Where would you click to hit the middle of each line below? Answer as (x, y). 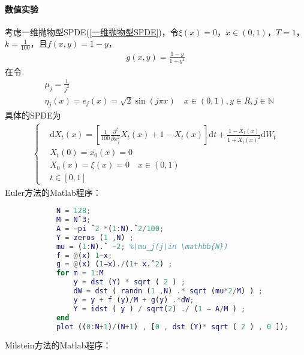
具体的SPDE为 (33, 115)
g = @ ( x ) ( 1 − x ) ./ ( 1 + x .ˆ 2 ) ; (114, 264)
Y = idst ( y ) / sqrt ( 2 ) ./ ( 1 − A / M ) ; (159, 309)
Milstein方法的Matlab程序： (58, 345)
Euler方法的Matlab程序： (53, 192)
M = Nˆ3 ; (73, 220)
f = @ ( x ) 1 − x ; (84, 255)
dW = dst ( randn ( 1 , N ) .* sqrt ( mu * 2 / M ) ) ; (168, 291)
